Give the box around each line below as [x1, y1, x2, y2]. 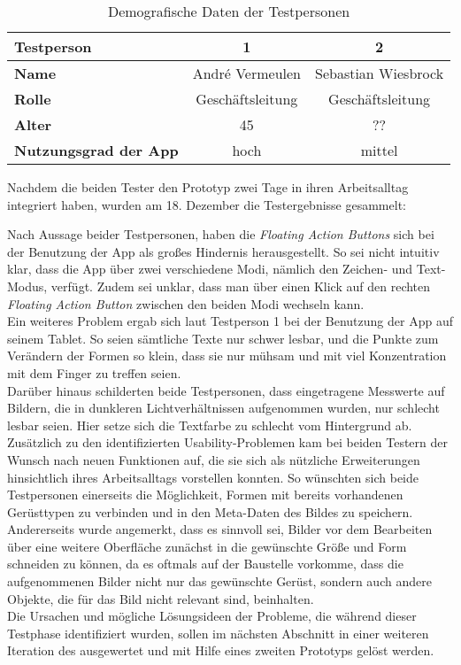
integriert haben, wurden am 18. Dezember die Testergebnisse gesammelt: [7, 195, 406, 213]
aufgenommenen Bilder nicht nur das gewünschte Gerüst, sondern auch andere [7, 572, 432, 591]
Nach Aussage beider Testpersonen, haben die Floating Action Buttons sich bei [7, 225, 434, 244]
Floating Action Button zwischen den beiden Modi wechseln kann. [7, 294, 365, 313]
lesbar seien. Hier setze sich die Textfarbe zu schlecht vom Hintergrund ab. [7, 415, 412, 434]
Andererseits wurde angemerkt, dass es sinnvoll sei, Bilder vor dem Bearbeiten [7, 520, 433, 538]
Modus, [7, 276, 48, 295]
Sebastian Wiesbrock [315, 63, 444, 83]
